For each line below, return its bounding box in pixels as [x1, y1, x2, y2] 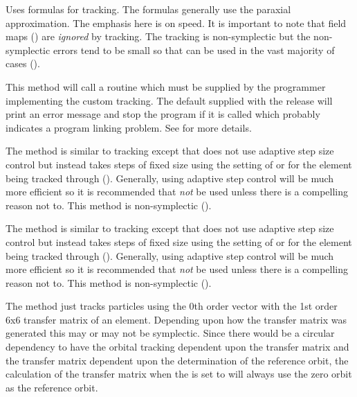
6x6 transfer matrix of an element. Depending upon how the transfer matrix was [6, 312, 347, 326]
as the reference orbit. [6, 380, 98, 394]
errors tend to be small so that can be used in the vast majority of [53, 42, 335, 57]
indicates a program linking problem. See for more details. [6, 120, 252, 134]
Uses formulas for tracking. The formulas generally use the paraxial [6, 2, 291, 16]
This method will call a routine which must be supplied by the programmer [6, 79, 326, 94]
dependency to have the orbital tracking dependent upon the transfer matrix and [6, 339, 349, 354]
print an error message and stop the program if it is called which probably [6, 107, 320, 121]
